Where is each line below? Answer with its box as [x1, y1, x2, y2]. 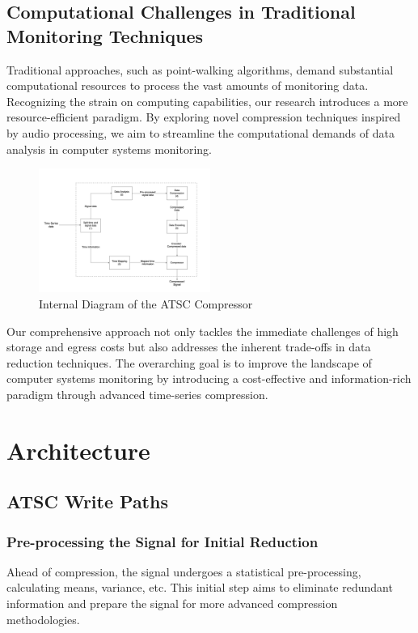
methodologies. [6, 610, 80, 627]
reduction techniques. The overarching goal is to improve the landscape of [6, 354, 372, 371]
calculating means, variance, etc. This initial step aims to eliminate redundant [6, 579, 393, 596]
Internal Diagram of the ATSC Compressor [39, 295, 253, 312]
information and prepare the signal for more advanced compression [6, 595, 338, 612]
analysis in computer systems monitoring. [6, 140, 213, 157]
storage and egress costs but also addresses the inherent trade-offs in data [6, 338, 371, 355]
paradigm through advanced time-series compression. [6, 385, 268, 402]
